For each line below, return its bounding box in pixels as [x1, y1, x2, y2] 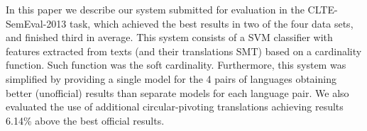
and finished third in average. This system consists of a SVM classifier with [6, 30, 333, 45]
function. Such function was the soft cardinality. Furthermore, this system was [6, 57, 346, 72]
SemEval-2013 [6, 16, 67, 30]
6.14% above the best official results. [6, 113, 165, 127]
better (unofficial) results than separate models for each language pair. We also [6, 85, 349, 100]
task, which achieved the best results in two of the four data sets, [70, 16, 354, 30]
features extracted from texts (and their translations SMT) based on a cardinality [6, 43, 362, 58]
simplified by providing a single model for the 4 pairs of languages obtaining [6, 71, 336, 86]
